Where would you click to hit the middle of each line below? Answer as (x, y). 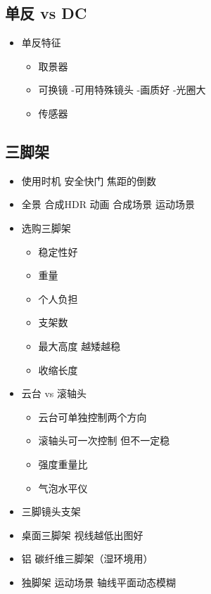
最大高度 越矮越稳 (79, 346)
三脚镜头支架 (51, 511)
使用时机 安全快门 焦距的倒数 (89, 180)
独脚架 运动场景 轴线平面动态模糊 (99, 582)
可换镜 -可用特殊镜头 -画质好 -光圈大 (122, 90)
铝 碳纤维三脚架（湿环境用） (87, 559)
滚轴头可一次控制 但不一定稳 (104, 440)
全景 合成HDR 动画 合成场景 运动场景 (108, 204)
